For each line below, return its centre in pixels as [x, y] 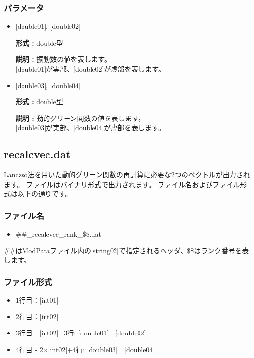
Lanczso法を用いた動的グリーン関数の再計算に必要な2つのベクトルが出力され [127, 175]
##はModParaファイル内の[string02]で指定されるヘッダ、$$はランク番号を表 [127, 250]
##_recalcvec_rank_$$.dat [58, 234]
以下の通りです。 [45, 194]
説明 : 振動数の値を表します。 [63, 59]
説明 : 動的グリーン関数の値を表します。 [80, 118]
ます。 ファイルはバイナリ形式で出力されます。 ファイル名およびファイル [122, 184]
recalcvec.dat [37, 154]
